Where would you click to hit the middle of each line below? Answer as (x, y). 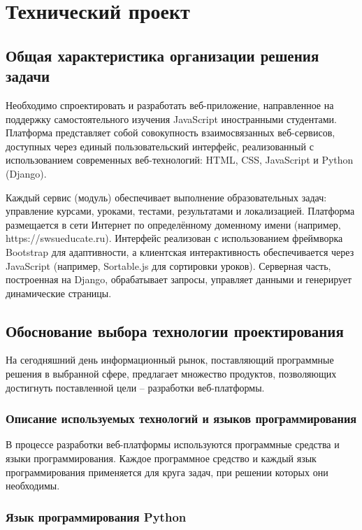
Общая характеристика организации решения (162, 55)
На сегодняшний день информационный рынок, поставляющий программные (170, 360)
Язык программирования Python (96, 516)
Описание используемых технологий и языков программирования (181, 418)
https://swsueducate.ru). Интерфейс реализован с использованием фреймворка (174, 238)
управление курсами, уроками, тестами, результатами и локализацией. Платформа (180, 211)
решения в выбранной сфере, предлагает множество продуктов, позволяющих (171, 374)
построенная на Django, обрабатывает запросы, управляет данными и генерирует (179, 279)
